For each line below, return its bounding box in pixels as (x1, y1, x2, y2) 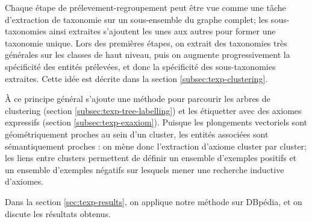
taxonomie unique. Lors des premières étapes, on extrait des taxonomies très (5, 36, 287, 49)
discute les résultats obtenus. (5, 207, 111, 220)
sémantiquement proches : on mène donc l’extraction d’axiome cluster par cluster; (5, 139, 307, 152)
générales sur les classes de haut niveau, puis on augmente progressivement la (5, 48, 290, 61)
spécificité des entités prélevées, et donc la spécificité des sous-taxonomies (5, 60, 276, 72)
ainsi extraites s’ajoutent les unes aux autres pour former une (49, 25, 276, 37)
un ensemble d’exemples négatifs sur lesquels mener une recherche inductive (5, 163, 284, 176)
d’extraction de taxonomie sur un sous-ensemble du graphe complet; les (5, 13, 269, 25)
